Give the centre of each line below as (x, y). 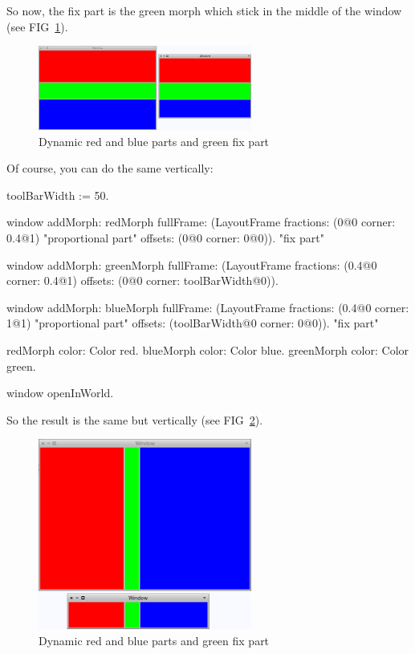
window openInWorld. (60, 393)
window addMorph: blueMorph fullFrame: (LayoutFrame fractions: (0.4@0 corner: (208, 307)
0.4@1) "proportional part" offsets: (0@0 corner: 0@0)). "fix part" (165, 238)
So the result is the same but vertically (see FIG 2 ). (135, 419)
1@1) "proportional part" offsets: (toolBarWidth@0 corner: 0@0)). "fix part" (193, 323)
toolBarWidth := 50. (58, 195)
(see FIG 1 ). (37, 26)
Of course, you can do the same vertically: (110, 168)
